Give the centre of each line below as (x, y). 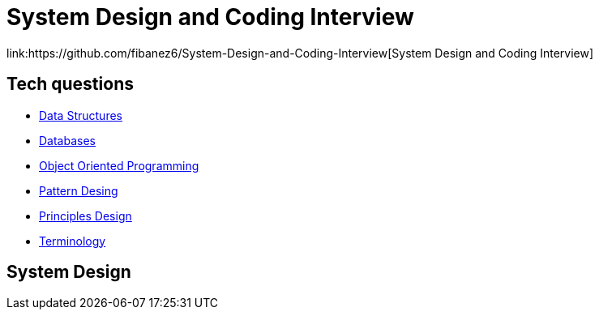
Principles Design (86, 216)
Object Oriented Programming (119, 165)
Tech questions (70, 84)
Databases (67, 140)
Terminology (73, 241)
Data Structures (81, 115)
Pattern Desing (79, 190)
